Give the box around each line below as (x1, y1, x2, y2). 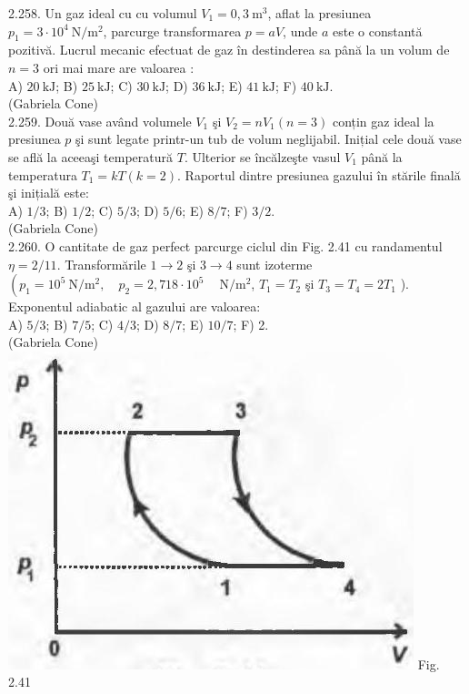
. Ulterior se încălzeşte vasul (184, 147, 341, 166)
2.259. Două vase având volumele (8, 111, 192, 130)
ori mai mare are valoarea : (43, 57, 195, 77)
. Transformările (56, 254, 146, 273)
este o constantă (332, 21, 423, 40)
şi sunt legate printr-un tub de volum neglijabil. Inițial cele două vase (75, 129, 462, 148)
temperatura (8, 165, 77, 184)
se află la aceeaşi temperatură (8, 147, 174, 166)
